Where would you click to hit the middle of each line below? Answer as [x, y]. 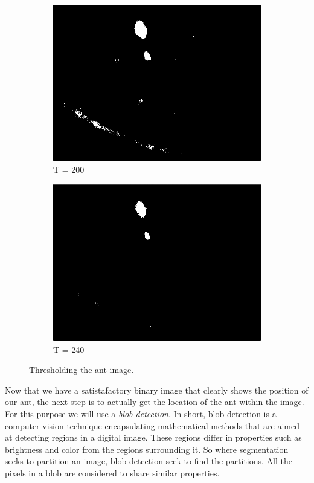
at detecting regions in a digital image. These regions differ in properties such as [153, 437]
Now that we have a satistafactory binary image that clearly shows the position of [157, 390]
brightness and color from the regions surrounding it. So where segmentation [147, 449]
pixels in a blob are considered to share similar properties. [112, 473]
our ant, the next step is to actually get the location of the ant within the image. [155, 402]
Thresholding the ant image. [82, 370]
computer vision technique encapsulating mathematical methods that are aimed [152, 425]
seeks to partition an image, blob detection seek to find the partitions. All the [149, 461]
